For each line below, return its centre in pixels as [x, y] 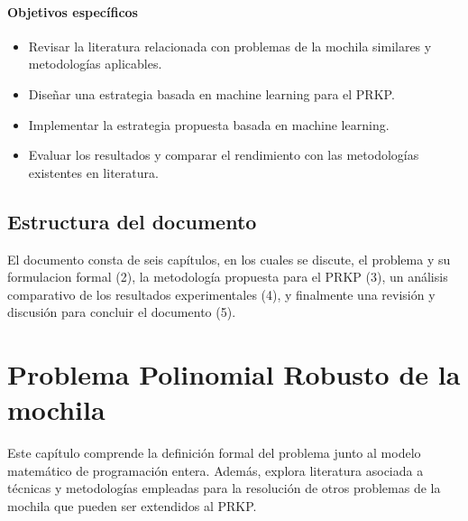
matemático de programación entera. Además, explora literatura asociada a [216, 470]
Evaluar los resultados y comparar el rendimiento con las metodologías [224, 155]
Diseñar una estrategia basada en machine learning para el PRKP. [211, 93]
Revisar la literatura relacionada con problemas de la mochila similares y [230, 46]
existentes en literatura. [93, 172]
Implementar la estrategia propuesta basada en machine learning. [209, 124]
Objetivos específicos [73, 11]
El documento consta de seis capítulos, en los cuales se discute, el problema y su [229, 259]
